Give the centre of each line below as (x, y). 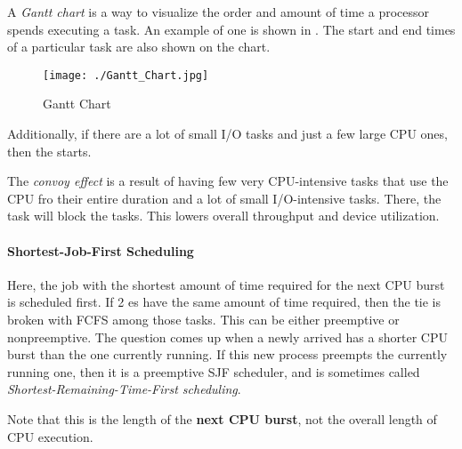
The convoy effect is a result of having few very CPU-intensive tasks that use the (228, 181)
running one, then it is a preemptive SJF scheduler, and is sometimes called (214, 371)
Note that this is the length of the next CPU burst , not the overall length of (222, 418)
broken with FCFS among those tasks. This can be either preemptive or (203, 319)
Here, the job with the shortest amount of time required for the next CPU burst (226, 284)
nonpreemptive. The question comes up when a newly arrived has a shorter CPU (227, 337)
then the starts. (49, 151)
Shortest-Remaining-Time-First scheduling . (124, 389)
